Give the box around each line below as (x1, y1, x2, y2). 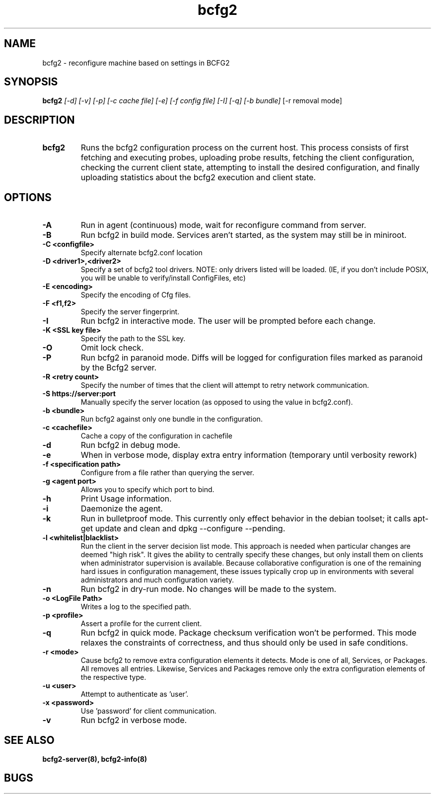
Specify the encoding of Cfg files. (80, 290, 191, 299)
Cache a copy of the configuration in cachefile (80, 432, 232, 440)
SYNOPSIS (4, 75, 58, 88)
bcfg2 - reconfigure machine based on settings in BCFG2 (42, 58, 230, 67)
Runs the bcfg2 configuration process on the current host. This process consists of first (80, 143, 409, 153)
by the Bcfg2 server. (80, 363, 157, 373)
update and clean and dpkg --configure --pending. (95, 523, 286, 534)
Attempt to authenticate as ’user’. (80, 690, 189, 699)
